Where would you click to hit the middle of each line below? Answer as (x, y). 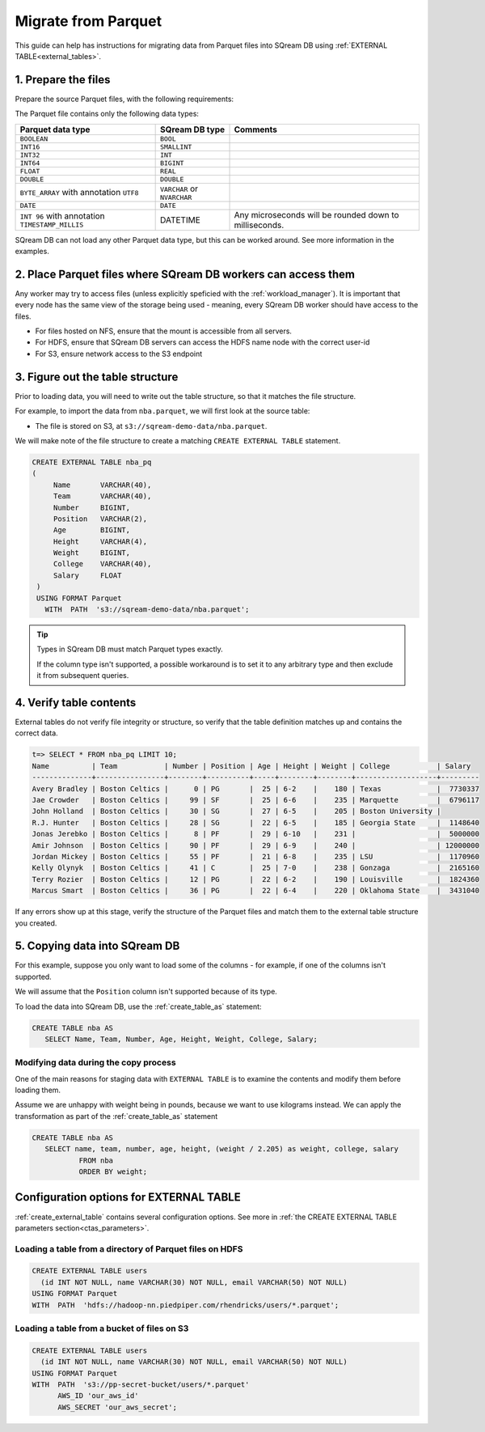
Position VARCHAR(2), (100, 519)
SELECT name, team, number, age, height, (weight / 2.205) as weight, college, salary (222, 1149)
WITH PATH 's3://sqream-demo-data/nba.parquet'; (147, 610)
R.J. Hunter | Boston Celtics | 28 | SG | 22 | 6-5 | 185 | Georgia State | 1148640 (256, 822)
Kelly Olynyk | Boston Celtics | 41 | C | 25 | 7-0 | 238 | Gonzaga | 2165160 (256, 868)
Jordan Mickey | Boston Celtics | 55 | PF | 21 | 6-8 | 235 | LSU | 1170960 (256, 856)
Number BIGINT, (92, 507)
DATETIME (180, 220)
